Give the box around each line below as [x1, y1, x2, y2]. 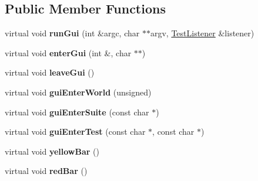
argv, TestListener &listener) [150, 27, 254, 39]
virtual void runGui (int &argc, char [5, 27, 140, 39]
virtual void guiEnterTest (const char [5, 125, 146, 138]
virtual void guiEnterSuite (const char [5, 105, 149, 118]
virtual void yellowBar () [5, 145, 99, 157]
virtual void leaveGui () [5, 66, 95, 78]
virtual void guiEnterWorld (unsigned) [5, 86, 152, 98]
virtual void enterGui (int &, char [5, 46, 132, 59]
